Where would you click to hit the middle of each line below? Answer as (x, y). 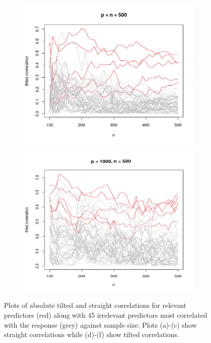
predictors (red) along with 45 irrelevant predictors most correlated (106, 315)
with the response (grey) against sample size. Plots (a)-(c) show (101, 324)
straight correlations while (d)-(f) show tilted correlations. (92, 334)
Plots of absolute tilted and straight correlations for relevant (95, 305)
